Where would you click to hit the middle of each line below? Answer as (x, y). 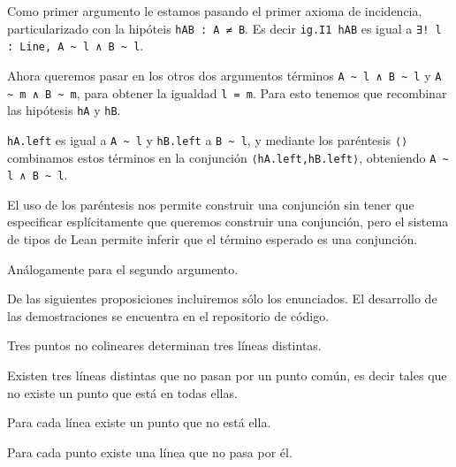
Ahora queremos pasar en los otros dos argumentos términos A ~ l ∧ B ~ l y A (224, 75)
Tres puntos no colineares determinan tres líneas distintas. (164, 345)
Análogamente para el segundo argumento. (123, 268)
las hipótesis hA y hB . (64, 110)
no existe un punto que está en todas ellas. (122, 392)
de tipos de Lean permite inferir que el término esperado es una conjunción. (213, 239)
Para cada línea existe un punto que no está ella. (139, 422)
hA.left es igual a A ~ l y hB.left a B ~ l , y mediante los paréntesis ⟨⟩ (208, 139)
